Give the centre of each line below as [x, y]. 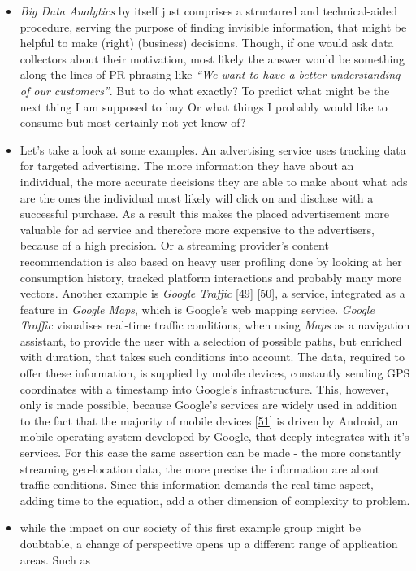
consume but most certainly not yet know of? [133, 122]
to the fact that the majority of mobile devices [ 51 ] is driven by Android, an [209, 420]
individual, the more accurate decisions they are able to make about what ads [214, 181]
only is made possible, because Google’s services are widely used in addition [209, 405]
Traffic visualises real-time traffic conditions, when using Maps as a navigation [215, 325]
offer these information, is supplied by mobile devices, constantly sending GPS [215, 373]
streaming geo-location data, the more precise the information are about [200, 468]
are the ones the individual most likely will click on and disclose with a [197, 197]
